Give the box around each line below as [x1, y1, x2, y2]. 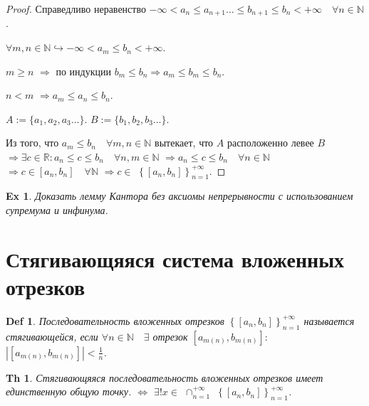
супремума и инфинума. [6, 203, 108, 217]
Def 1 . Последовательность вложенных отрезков [6, 313, 224, 328]
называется [303, 313, 355, 328]
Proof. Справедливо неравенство [6, 1, 146, 16]
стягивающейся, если [6, 328, 98, 343]
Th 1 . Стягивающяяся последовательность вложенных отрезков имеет [6, 370, 323, 385]
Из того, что [6, 135, 59, 150]
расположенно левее [227, 135, 314, 150]
